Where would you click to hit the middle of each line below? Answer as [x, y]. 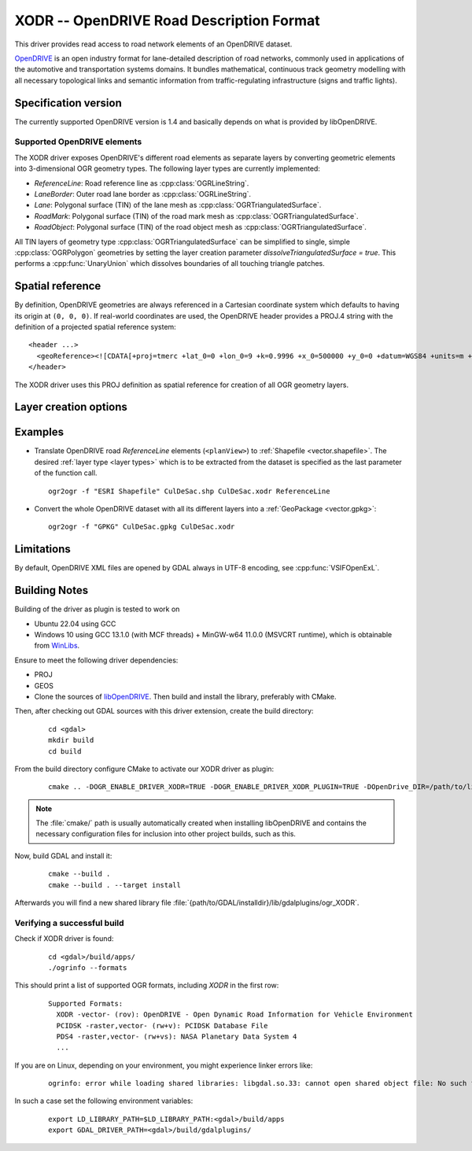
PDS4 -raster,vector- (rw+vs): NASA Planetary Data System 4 [177, 1036]
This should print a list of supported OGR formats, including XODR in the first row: [147, 985]
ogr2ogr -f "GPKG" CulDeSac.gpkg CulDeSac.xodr [142, 527]
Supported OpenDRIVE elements [78, 142]
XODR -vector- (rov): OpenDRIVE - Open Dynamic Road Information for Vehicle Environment [234, 1015]
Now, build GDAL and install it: [63, 856]
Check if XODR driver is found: [64, 939]
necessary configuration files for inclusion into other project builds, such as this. [166, 834]
